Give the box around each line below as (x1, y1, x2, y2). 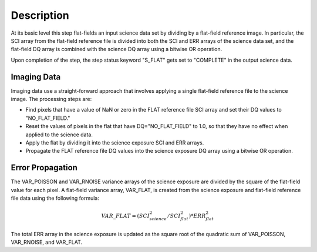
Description (11, 9, 70, 22)
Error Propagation (11, 163, 77, 173)
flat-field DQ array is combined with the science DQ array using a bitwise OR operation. (11, 46, 222, 53)
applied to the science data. (25, 131, 93, 138)
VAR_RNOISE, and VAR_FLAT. (11, 238, 82, 246)
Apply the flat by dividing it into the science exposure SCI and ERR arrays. (25, 139, 204, 146)
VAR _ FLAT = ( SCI (101, 213, 150, 220)
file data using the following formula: (11, 194, 99, 202)
